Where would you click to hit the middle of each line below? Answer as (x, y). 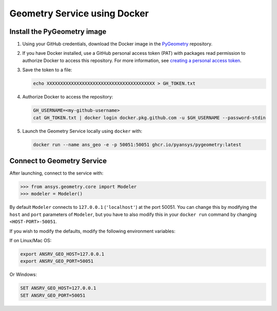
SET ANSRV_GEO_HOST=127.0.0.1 (58, 288)
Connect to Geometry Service (58, 161)
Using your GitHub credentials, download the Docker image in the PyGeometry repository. (117, 44)
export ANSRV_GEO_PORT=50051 (57, 261)
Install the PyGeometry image (58, 32)
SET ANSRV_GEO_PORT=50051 (53, 295)
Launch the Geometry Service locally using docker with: (82, 131)
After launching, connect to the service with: (56, 173)
